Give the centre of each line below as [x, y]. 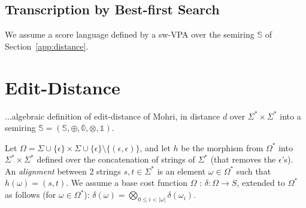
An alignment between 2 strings [63, 171]
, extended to [261, 183]
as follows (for [31, 195]
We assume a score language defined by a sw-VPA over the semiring [130, 34]
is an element [181, 171]
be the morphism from [222, 147]
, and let [155, 147]
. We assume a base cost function [127, 183]
